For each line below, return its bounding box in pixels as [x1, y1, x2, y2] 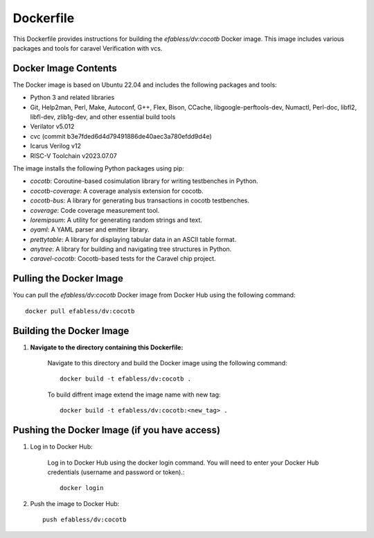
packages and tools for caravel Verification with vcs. [12, 44, 163, 52]
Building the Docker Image [12, 324, 130, 336]
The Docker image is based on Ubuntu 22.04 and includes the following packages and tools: [12, 80, 277, 89]
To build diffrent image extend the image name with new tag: [47, 390, 221, 399]
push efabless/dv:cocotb [42, 516, 127, 523]
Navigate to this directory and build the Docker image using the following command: [47, 359, 287, 367]
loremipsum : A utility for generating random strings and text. [30, 216, 202, 224]
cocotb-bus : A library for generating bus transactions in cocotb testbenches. [30, 196, 249, 205]
